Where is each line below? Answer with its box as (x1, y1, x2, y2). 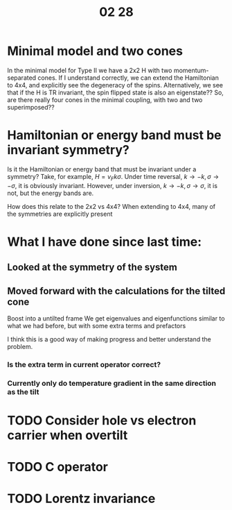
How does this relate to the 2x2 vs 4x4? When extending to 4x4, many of (7, 202, 216, 210)
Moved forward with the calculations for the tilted (7, 285, 226, 297)
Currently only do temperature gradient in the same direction (7, 378, 217, 388)
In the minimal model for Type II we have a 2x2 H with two (7, 66, 172, 74)
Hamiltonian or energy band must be (7, 128, 222, 143)
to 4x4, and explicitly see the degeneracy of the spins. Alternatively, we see (7, 80, 224, 89)
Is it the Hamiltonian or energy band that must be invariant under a (7, 164, 197, 173)
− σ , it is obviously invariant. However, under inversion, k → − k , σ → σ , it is (7, 181, 218, 189)
